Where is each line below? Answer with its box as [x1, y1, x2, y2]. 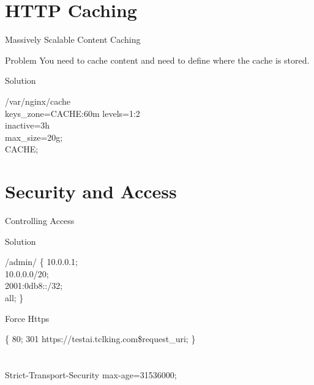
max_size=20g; [5, 130, 63, 143]
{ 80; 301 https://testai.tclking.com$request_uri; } [5, 332, 196, 345]
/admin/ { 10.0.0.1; [5, 255, 78, 268]
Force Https [5, 312, 50, 324]
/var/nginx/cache [5, 94, 70, 107]
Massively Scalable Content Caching [5, 33, 141, 46]
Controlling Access [5, 214, 75, 226]
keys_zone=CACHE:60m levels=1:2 [5, 107, 140, 119]
